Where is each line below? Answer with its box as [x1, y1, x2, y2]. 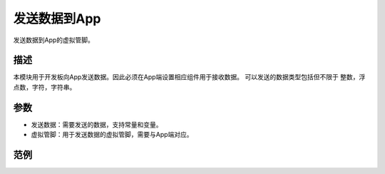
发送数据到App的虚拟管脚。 [13, 36, 94, 44]
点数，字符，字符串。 [13, 83, 76, 91]
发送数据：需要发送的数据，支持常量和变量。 [31, 120, 163, 128]
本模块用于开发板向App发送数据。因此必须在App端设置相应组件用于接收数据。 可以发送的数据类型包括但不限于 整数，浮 [13, 73, 366, 81]
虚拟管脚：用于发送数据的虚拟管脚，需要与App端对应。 [31, 130, 193, 139]
